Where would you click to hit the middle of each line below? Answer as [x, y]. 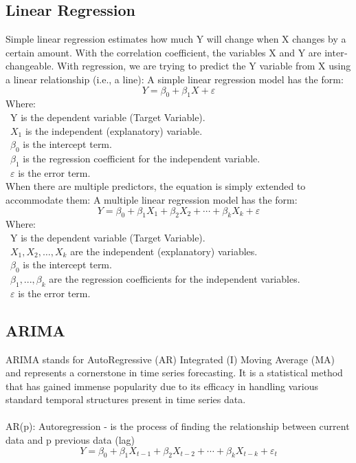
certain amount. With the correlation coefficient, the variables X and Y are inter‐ [177, 52]
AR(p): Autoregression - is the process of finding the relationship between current [178, 426]
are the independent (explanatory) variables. [164, 251]
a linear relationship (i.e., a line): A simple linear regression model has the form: [175, 79]
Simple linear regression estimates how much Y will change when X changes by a [176, 39]
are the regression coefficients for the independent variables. [175, 278]
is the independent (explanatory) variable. [114, 130]
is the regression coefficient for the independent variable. [142, 158]
